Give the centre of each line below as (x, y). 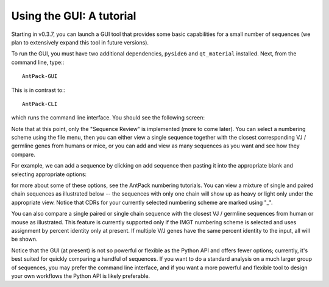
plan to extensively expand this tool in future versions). (80, 42)
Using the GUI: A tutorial (74, 16)
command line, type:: (38, 62)
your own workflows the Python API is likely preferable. (81, 276)
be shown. (24, 239)
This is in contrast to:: (38, 90)
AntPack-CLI (40, 104)
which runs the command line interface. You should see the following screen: (108, 118)
